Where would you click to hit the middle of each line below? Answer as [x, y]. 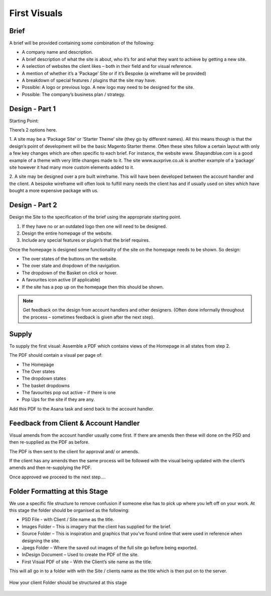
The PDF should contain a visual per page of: [56, 355]
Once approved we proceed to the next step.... [57, 477]
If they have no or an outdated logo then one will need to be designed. [94, 226]
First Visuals [36, 13]
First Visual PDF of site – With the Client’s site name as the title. [87, 562]
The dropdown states [44, 378]
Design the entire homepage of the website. [67, 233]
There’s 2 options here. [33, 130]
